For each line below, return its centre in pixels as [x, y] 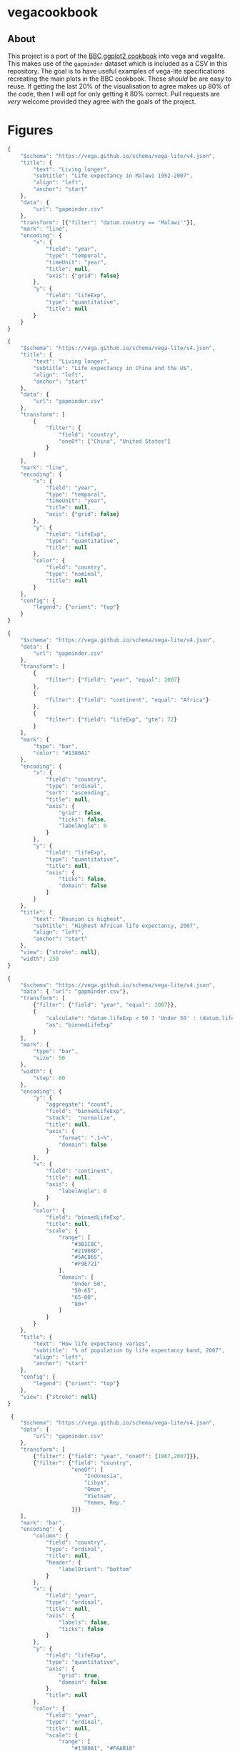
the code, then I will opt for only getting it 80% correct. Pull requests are [114, 94]
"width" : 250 [40, 959]
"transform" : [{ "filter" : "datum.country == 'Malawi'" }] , [108, 222]
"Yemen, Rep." [105, 1502]
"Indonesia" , [103, 1476]
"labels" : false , [84, 1622]
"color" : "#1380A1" [62, 753]
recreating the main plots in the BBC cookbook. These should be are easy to [120, 79]
